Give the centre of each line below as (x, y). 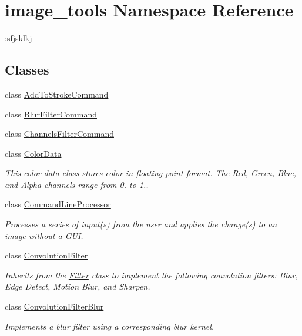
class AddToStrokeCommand (57, 94)
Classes (27, 70)
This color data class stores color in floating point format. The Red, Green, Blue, (150, 173)
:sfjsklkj (19, 38)
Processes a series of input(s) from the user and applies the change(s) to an (141, 224)
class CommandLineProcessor (58, 204)
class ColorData (33, 153)
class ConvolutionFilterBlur (54, 306)
